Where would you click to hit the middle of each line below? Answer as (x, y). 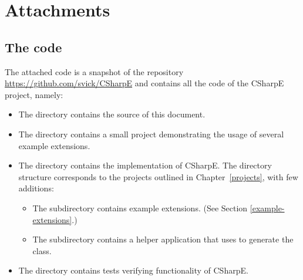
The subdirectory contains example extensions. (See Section (140, 208)
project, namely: (34, 94)
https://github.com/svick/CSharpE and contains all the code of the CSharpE (144, 83)
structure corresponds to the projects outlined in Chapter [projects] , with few (158, 176)
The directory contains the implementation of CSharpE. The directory (145, 165)
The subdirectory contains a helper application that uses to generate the (163, 239)
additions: (36, 188)
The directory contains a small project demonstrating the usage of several (151, 134)
